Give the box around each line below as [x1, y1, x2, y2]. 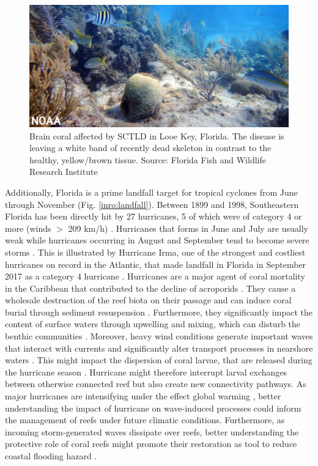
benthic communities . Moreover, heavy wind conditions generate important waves [5, 330, 313, 342]
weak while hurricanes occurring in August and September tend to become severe [5, 234, 309, 246]
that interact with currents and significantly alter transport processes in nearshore [5, 341, 313, 354]
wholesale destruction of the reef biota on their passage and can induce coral [5, 294, 292, 306]
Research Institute [29, 165, 98, 178]
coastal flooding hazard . [5, 449, 97, 462]
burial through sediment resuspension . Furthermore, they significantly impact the [5, 305, 312, 318]
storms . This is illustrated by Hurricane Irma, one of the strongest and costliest [5, 245, 306, 258]
